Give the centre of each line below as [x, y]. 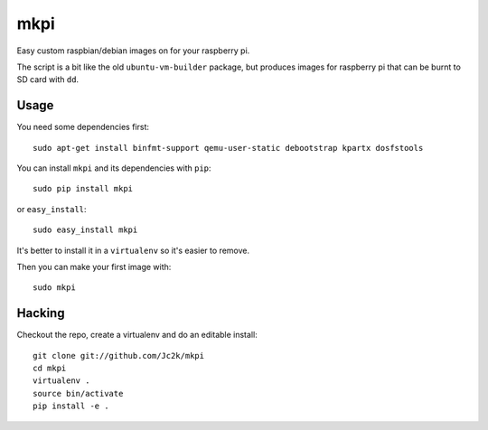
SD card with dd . [48, 79]
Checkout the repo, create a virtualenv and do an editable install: [137, 335]
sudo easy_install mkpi [85, 230]
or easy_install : [52, 209]
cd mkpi [50, 369]
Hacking [41, 313]
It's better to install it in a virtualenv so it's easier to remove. [133, 250]
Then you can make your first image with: [94, 266]
